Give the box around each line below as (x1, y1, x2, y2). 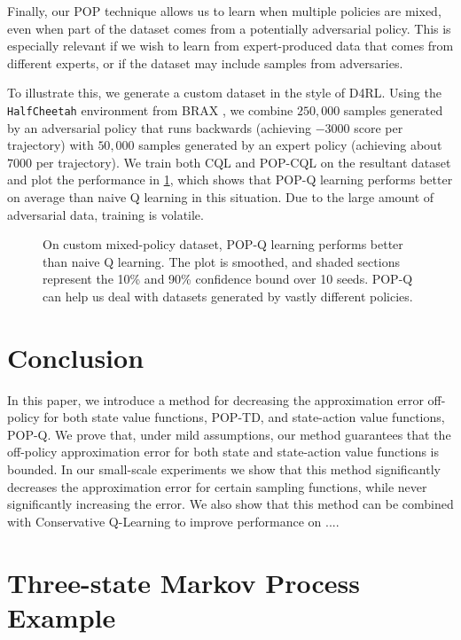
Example (7, 598, 116, 635)
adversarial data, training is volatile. (7, 205, 204, 223)
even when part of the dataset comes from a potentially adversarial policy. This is (7, 19, 451, 37)
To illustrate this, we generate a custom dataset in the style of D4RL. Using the (7, 83, 441, 102)
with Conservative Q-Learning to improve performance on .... (7, 511, 340, 530)
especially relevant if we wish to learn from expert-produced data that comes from (7, 36, 454, 55)
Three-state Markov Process (7, 564, 360, 600)
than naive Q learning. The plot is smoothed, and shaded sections (43, 252, 400, 270)
